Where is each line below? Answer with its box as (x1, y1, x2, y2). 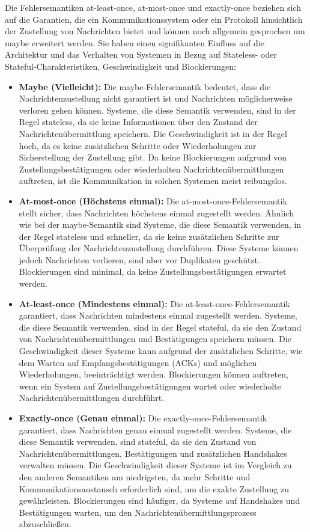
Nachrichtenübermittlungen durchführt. (19, 391, 165, 404)
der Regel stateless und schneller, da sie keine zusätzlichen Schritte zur (19, 230, 279, 242)
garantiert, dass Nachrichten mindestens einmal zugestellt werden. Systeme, (19, 309, 297, 322)
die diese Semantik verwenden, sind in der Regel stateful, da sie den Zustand (19, 320, 302, 333)
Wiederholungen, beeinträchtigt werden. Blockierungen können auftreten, (19, 368, 288, 381)
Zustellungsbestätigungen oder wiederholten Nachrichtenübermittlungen (19, 162, 284, 175)
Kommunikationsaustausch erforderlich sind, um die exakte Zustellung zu (19, 482, 290, 495)
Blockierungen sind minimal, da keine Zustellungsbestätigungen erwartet (19, 265, 287, 278)
